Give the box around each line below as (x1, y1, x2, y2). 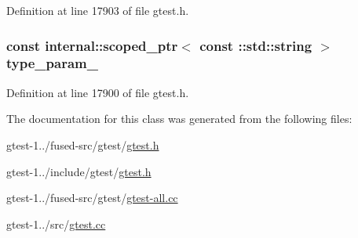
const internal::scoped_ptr (6, 35, 178, 55)
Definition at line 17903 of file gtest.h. (6, 2, 189, 18)
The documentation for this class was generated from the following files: (6, 110, 353, 127)
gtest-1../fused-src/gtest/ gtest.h (6, 136, 159, 153)
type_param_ (6, 53, 98, 73)
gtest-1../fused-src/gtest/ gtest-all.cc (6, 189, 178, 206)
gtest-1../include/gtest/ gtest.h (6, 163, 152, 179)
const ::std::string (199, 35, 312, 55)
